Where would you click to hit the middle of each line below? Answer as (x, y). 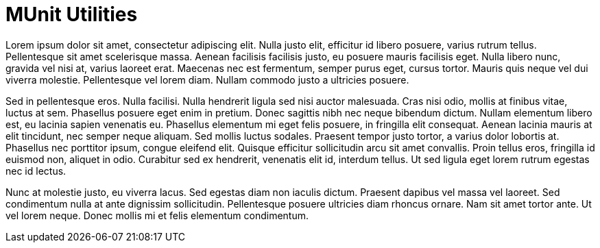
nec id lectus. (36, 171)
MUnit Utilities (72, 14)
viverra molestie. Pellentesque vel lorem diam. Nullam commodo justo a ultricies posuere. (207, 79)
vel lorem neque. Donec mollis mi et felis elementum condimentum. (157, 215)
